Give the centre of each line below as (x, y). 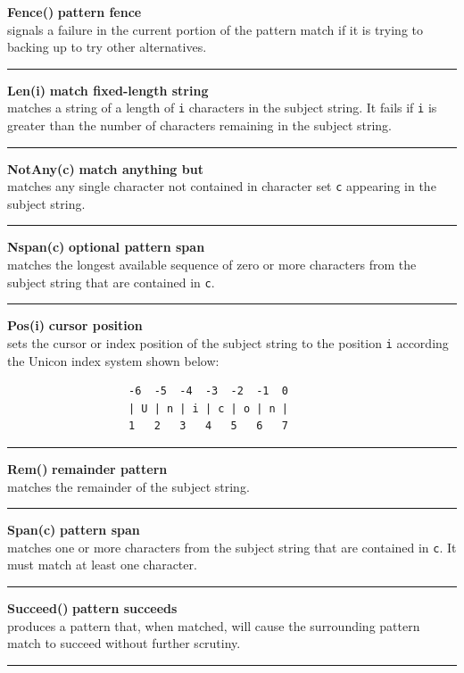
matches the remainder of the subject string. (128, 486)
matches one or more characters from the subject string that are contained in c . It (232, 547)
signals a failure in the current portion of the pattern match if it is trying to (215, 29)
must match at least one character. (102, 565)
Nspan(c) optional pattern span (106, 247)
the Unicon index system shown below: (113, 360)
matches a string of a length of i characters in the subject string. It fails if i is (222, 108)
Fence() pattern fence (75, 12)
